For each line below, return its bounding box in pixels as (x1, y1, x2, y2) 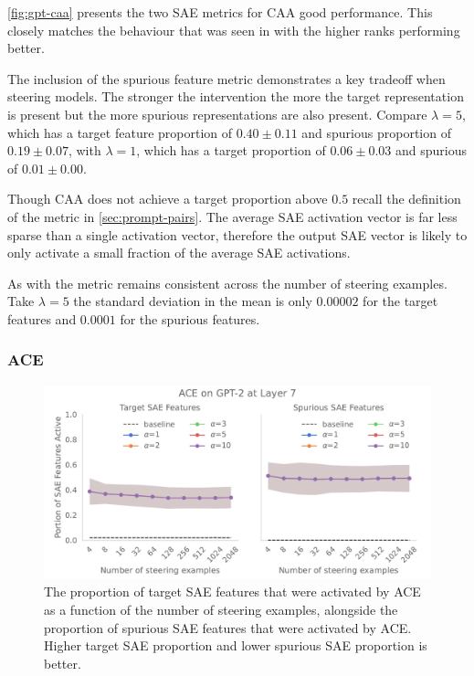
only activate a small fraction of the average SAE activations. (7, 243, 351, 262)
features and (7, 309, 77, 328)
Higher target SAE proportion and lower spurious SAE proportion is (44, 636, 427, 655)
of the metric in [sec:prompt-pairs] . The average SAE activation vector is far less (7, 206, 458, 226)
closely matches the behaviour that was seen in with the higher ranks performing (7, 20, 460, 39)
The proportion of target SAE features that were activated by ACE (44, 582, 421, 601)
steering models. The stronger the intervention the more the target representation (7, 87, 464, 106)
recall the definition (352, 189, 461, 208)
